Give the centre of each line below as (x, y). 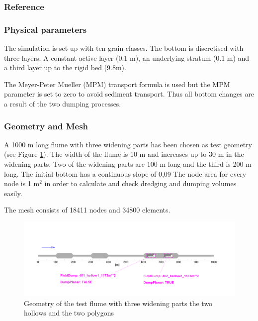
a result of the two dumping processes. (63, 104)
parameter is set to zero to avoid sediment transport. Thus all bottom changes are (129, 94)
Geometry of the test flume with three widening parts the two (118, 303)
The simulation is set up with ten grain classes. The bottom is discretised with (124, 48)
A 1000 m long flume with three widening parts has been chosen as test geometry (128, 144)
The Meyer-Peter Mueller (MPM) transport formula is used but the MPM (117, 84)
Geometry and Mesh (46, 126)
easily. (13, 193)
